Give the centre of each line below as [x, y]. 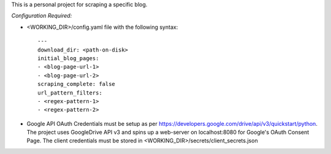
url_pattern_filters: [70, 93]
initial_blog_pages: [68, 58]
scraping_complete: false [77, 84]
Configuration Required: [42, 16]
